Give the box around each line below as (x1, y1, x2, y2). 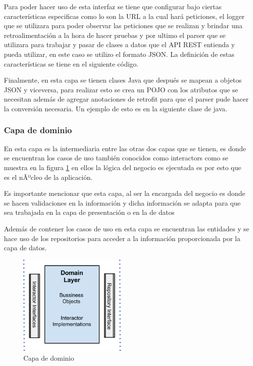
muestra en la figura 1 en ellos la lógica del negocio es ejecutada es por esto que (4, 162, 241, 172)
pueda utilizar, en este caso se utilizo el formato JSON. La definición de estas (4, 49, 235, 59)
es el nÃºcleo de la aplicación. (4, 172, 93, 182)
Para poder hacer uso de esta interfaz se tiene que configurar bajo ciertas (4, 1, 222, 11)
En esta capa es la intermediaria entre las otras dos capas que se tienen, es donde (4, 143, 246, 153)
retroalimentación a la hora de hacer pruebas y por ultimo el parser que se (4, 30, 226, 40)
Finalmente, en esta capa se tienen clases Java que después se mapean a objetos (4, 75, 242, 85)
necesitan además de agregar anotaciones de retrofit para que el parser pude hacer (4, 94, 249, 104)
